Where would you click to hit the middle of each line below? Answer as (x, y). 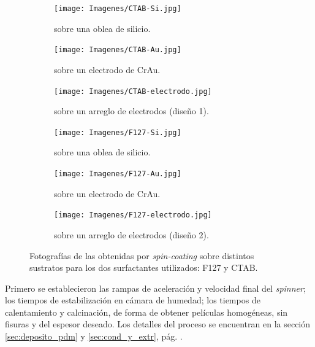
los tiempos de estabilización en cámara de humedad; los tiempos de (133, 300)
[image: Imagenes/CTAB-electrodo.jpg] (133, 91)
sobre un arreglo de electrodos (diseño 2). (131, 234)
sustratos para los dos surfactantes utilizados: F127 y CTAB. (144, 267)
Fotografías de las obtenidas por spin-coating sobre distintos (142, 255)
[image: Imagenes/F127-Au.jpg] (118, 174)
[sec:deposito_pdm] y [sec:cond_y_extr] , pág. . (94, 336)
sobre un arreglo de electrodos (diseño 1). (131, 111)
